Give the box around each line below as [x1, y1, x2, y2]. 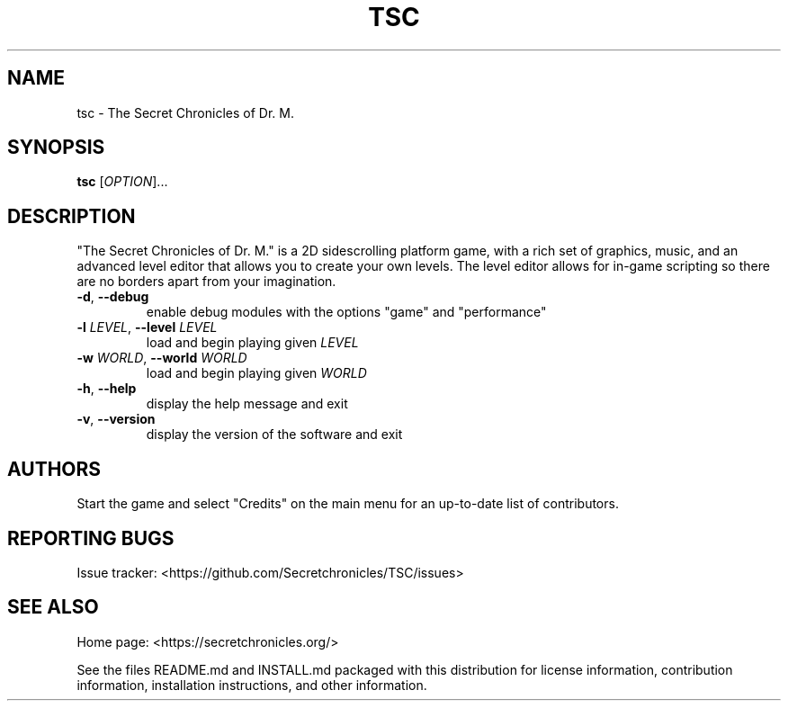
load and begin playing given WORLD [146, 365, 367, 381]
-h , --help [76, 381, 137, 397]
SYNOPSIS [7, 136, 105, 159]
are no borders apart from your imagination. [76, 273, 336, 290]
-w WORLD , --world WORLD [76, 350, 247, 366]
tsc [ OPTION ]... [76, 174, 168, 190]
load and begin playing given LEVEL [146, 335, 359, 351]
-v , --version [76, 411, 156, 427]
